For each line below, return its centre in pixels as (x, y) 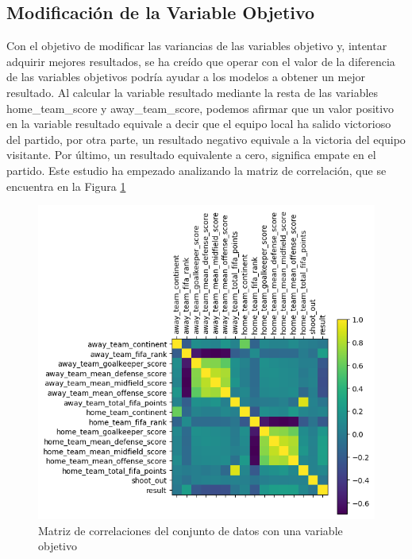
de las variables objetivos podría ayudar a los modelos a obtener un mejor (186, 77)
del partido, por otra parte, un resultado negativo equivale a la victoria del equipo (206, 139)
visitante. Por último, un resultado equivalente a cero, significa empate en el (191, 155)
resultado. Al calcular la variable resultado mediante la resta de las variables (193, 92)
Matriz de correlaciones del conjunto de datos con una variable (191, 530)
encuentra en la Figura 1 (66, 186)
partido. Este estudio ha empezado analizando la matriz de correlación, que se (196, 170)
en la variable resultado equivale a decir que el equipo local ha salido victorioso (199, 124)
